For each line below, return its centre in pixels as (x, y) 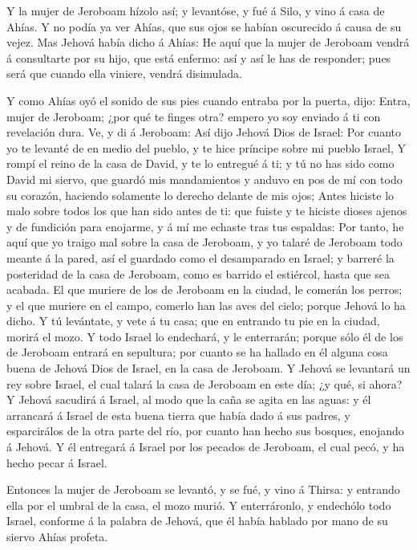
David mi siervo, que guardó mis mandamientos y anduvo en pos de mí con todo (204, 179)
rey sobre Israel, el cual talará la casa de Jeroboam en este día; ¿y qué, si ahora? (204, 383)
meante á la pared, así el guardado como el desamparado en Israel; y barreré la (200, 257)
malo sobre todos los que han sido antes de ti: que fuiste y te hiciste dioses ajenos (207, 211)
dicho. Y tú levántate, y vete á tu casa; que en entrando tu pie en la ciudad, (193, 321)
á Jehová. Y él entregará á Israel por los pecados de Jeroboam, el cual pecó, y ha (206, 447)
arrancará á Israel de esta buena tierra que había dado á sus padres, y (178, 415)
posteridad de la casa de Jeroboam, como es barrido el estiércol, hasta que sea (198, 273)
